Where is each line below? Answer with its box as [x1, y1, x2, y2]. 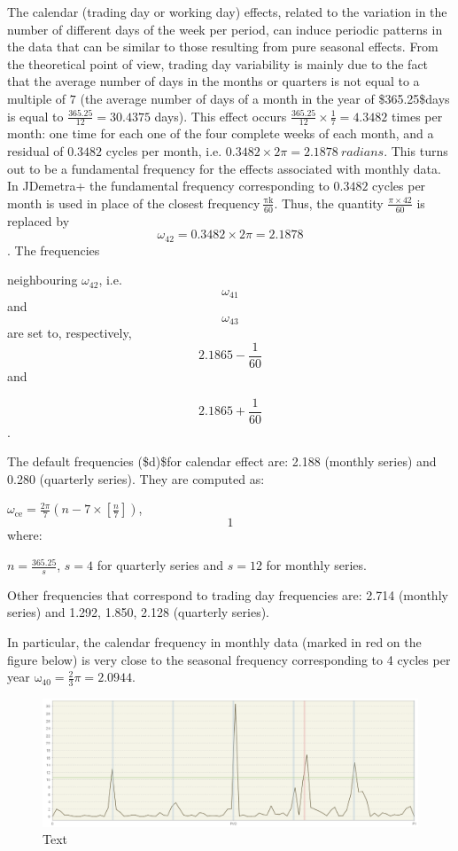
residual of [7, 141, 64, 160]
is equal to [7, 106, 64, 125]
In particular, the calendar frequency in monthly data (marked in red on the [7, 633, 422, 652]
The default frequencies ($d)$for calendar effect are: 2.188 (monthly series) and [7, 452, 437, 471]
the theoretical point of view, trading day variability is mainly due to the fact [7, 54, 429, 73]
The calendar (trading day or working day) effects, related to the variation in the [7, 3, 447, 20]
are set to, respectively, [7, 324, 132, 342]
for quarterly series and [97, 556, 224, 574]
